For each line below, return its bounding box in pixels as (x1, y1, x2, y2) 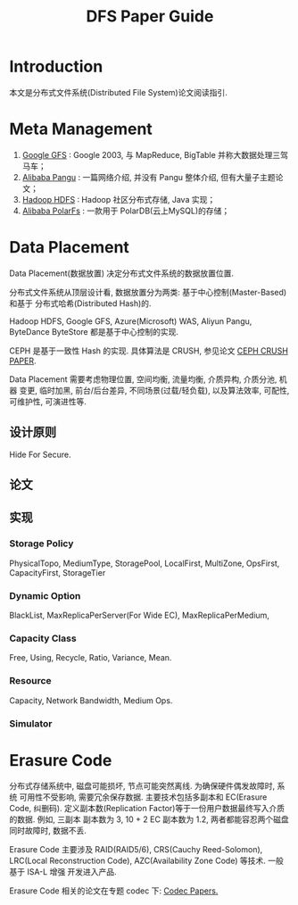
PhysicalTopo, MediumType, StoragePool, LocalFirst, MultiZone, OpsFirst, (9, 558, 280, 569)
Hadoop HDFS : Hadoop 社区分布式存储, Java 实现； (21, 194, 216, 204)
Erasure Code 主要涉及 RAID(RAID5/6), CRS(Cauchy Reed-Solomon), (9, 844, 263, 855)
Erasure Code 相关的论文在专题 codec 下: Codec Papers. (9, 885, 219, 896)
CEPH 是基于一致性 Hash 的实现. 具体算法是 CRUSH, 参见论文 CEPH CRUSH (9, 345, 288, 356)
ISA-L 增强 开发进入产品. (26, 867, 118, 877)
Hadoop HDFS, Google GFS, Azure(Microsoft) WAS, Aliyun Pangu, (9, 315, 252, 327)
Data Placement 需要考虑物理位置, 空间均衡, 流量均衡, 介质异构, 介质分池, (9, 373, 277, 385)
